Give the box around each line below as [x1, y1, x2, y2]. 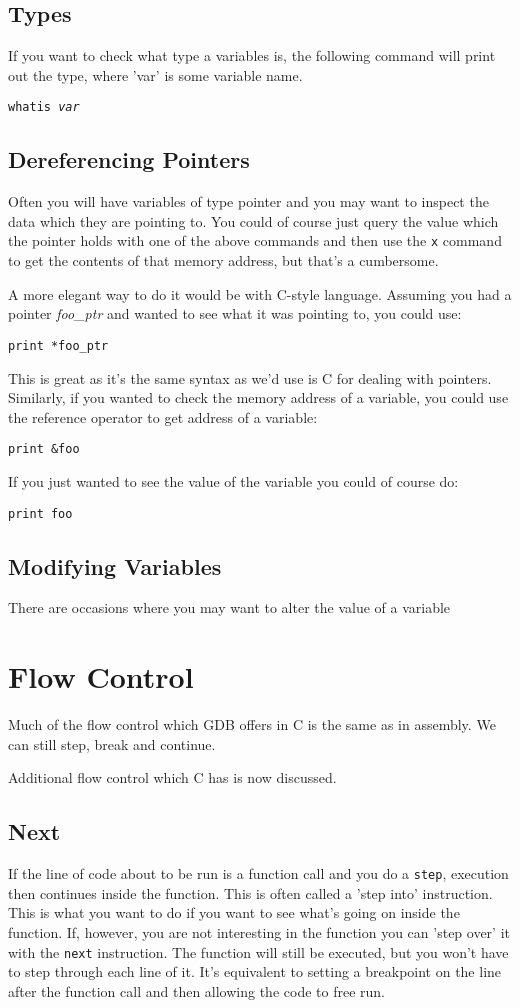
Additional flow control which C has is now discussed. [8, 767, 337, 788]
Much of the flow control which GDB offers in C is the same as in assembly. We [8, 714, 496, 735]
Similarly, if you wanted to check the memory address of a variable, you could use [8, 387, 509, 408]
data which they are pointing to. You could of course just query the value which [8, 210, 499, 231]
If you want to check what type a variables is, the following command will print [8, 45, 496, 66]
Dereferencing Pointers [8, 144, 250, 175]
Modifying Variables [8, 550, 222, 581]
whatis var [8, 100, 80, 115]
